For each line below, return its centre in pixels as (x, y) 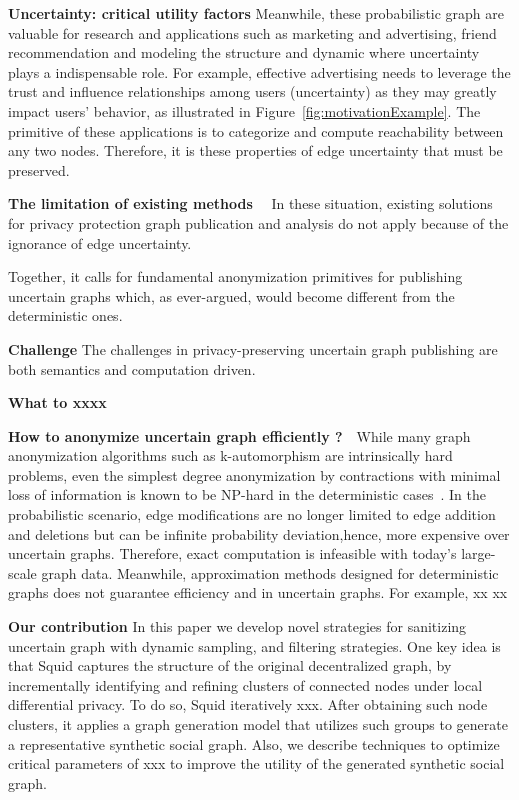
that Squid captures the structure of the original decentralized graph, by (230, 665)
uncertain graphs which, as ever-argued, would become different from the (231, 295)
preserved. (39, 169)
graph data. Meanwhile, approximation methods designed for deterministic (270, 572)
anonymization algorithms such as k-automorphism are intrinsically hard (230, 455)
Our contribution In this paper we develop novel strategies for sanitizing (237, 626)
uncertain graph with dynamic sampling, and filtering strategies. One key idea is (254, 645)
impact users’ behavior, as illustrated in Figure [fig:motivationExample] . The (244, 110)
